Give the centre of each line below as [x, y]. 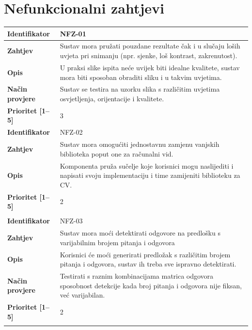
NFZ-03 [71, 221]
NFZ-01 [73, 33]
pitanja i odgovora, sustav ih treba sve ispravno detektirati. [148, 264]
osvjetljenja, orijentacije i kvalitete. [112, 98]
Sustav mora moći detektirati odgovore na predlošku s [140, 233]
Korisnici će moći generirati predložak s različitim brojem [145, 254]
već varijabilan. [82, 295]
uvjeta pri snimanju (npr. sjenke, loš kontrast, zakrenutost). [149, 55]
